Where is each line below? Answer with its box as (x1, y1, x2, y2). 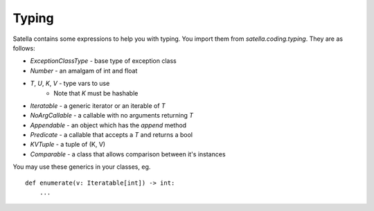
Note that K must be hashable (53, 89, 139, 97)
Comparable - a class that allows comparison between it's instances (30, 149, 226, 158)
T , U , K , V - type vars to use (30, 80, 110, 88)
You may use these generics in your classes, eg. (12, 163, 151, 171)
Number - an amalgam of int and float (30, 66, 138, 75)
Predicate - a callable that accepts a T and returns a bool (30, 131, 193, 139)
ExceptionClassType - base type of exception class (30, 57, 177, 65)
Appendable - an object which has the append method (30, 121, 187, 129)
